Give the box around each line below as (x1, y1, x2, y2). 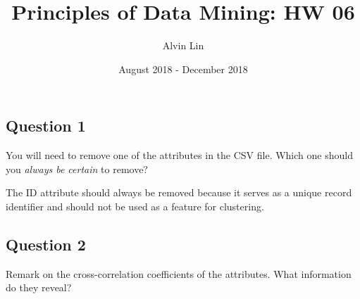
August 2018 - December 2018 (118, 61, 248, 76)
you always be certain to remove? (6, 161, 148, 176)
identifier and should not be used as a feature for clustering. (6, 198, 264, 213)
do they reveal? (6, 280, 72, 295)
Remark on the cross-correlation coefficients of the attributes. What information (6, 266, 352, 281)
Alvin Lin (162, 38, 204, 53)
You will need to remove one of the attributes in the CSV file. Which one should (6, 148, 353, 163)
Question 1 (6, 115, 86, 136)
